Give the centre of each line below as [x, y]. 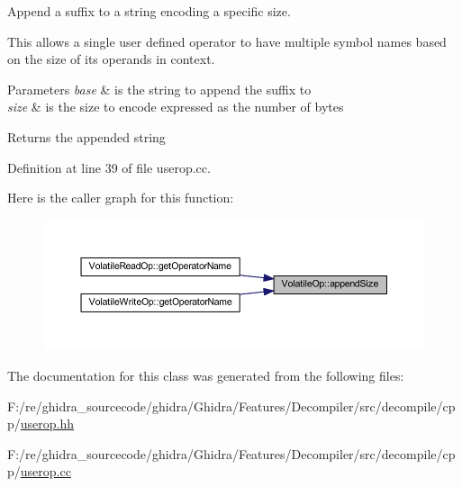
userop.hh [47, 424]
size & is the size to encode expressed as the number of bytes [176, 107]
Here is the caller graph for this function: [121, 198]
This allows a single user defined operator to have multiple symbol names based [227, 41]
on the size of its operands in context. [111, 59]
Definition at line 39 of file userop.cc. [109, 167]
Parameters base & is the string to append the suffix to [159, 89]
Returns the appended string [86, 136]
